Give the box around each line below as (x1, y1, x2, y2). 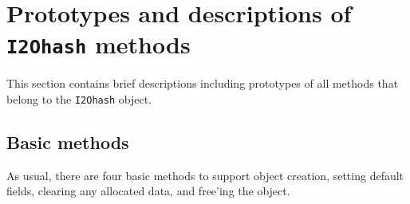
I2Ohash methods (6, 28, 191, 61)
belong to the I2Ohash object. (6, 91, 152, 108)
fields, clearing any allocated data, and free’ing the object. (6, 182, 290, 199)
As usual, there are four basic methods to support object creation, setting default (6, 167, 404, 183)
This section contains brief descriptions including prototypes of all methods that (6, 75, 399, 92)
